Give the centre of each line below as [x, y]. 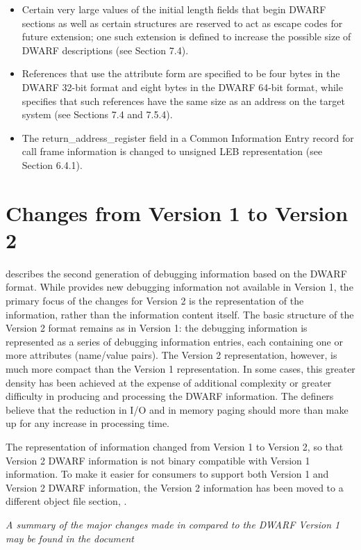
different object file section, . [66, 501]
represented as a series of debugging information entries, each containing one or [174, 341]
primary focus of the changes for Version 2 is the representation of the [155, 301]
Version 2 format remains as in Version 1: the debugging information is [157, 328]
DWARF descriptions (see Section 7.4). [105, 50]
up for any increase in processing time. [88, 423]
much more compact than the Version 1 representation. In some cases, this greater [180, 369]
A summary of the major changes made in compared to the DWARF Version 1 [173, 524]
